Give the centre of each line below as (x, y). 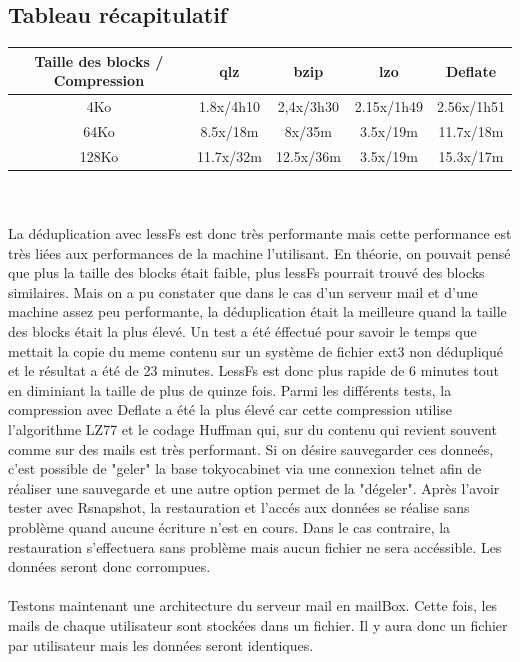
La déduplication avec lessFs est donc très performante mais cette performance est (260, 233)
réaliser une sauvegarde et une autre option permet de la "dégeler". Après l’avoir (254, 487)
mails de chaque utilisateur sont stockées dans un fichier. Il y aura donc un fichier (258, 624)
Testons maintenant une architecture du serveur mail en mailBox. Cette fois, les (253, 605)
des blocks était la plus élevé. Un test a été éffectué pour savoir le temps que (242, 331)
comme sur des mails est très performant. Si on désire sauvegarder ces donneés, (251, 448)
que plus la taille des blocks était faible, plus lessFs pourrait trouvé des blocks (246, 272)
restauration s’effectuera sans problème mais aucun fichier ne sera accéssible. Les (255, 546)
